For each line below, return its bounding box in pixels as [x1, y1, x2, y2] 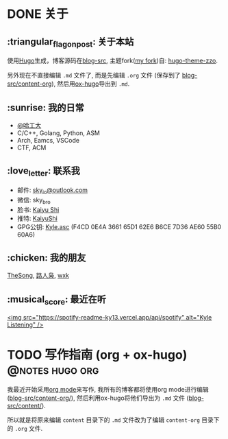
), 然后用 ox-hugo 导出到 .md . [51, 80, 130, 88]
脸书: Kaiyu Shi [16, 205, 60, 213]
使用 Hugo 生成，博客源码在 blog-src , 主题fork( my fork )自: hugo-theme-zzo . [7, 56, 218, 65]
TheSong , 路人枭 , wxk [7, 272, 70, 280]
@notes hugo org [7, 361, 99, 377]
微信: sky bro [16, 195, 51, 206]
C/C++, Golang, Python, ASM [16, 129, 101, 137]
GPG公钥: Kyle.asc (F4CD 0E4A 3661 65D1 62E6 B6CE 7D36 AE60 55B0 [16, 222, 222, 230]
